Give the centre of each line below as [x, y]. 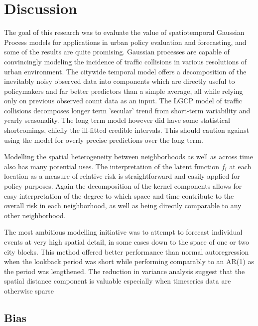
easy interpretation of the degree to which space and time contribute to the [119, 195]
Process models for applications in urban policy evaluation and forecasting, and [125, 42]
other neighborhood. [35, 215]
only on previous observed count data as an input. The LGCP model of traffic [123, 101]
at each [240, 166]
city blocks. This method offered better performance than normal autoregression [127, 251]
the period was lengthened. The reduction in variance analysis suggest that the [125, 271]
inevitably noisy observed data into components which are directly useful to [120, 81]
